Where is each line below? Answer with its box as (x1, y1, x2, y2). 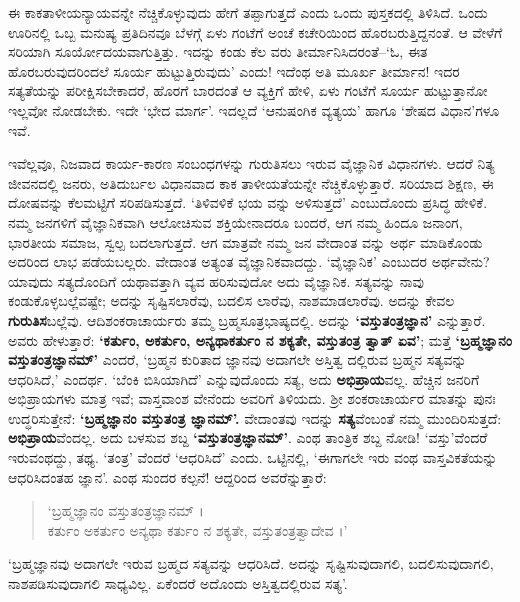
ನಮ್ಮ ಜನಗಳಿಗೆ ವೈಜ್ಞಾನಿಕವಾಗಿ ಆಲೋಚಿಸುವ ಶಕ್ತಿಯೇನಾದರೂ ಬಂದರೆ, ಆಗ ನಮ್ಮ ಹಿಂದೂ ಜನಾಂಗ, (8, 211, 463, 232)
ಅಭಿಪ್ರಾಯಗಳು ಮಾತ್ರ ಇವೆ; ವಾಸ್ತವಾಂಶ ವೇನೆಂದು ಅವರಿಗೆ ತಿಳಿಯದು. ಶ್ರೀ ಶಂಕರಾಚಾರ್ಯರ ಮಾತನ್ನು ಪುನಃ (8, 388, 496, 409)
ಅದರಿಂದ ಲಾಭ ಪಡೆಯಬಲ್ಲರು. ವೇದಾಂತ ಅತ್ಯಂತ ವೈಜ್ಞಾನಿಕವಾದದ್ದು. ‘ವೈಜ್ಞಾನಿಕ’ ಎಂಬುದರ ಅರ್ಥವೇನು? (8, 251, 490, 272)
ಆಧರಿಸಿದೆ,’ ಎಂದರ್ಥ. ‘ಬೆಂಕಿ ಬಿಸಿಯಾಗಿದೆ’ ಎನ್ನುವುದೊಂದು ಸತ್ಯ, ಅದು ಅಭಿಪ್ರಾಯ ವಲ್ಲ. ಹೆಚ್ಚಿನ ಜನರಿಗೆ (8, 368, 480, 389)
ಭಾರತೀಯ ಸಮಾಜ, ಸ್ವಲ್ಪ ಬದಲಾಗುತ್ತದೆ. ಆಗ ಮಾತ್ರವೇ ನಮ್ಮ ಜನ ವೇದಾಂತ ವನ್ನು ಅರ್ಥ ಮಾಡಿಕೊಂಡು (8, 231, 483, 252)
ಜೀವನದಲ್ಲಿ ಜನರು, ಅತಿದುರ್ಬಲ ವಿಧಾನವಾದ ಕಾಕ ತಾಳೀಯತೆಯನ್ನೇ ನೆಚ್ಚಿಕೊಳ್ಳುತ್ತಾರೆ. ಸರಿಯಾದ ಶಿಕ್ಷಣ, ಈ (8, 172, 494, 193)
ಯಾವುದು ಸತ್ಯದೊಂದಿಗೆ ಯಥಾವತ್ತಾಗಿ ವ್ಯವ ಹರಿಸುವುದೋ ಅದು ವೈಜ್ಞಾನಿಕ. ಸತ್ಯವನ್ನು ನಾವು (8, 270, 424, 291)
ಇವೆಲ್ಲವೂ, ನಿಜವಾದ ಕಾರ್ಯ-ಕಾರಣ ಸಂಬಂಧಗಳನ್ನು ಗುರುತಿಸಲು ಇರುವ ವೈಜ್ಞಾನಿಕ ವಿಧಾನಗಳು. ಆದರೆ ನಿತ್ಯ (8, 153, 495, 174)
